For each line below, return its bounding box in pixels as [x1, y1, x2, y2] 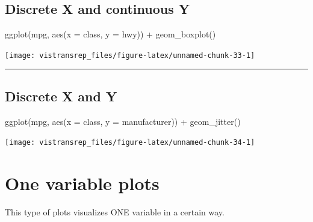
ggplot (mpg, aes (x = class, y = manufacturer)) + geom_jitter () [5, 115, 241, 127]
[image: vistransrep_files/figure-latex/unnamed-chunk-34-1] [5, 138, 255, 147]
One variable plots [5, 171, 160, 195]
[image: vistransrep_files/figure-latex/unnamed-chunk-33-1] [5, 51, 255, 60]
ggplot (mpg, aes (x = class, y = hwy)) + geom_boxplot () [5, 28, 216, 40]
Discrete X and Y [5, 86, 117, 105]
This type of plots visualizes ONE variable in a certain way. [5, 206, 225, 218]
